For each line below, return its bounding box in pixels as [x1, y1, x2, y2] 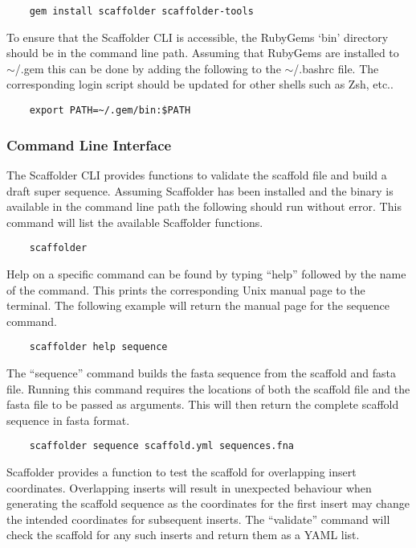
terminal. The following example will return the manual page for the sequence [6, 297, 390, 314]
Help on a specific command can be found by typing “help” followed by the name [6, 265, 406, 282]
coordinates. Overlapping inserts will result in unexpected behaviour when [6, 479, 372, 496]
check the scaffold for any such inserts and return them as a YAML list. [6, 526, 360, 543]
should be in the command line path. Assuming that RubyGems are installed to [6, 44, 399, 61]
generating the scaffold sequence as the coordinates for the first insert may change [6, 495, 410, 512]
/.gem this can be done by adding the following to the [14, 60, 281, 76]
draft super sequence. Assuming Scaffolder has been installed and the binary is [6, 182, 394, 199]
